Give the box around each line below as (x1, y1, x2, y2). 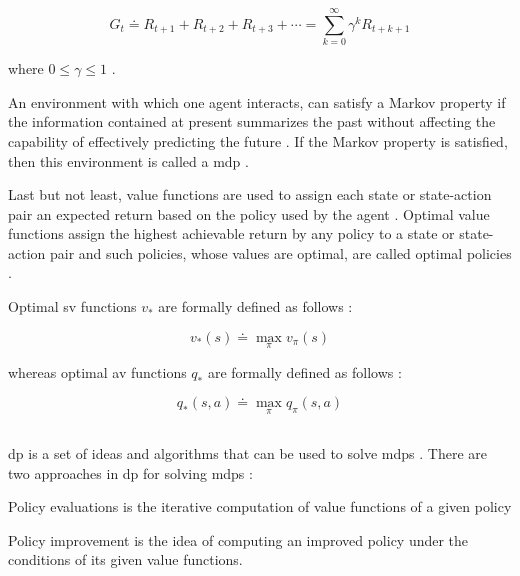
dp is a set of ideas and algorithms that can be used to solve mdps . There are (8, 443, 487, 464)
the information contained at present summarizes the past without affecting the (8, 111, 496, 132)
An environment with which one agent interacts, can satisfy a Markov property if (8, 91, 506, 112)
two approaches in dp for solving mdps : (8, 462, 253, 483)
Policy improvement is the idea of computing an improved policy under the (8, 529, 469, 550)
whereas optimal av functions (8, 361, 187, 382)
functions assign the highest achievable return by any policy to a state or (8, 223, 455, 244)
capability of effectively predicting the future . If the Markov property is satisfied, (8, 130, 508, 151)
